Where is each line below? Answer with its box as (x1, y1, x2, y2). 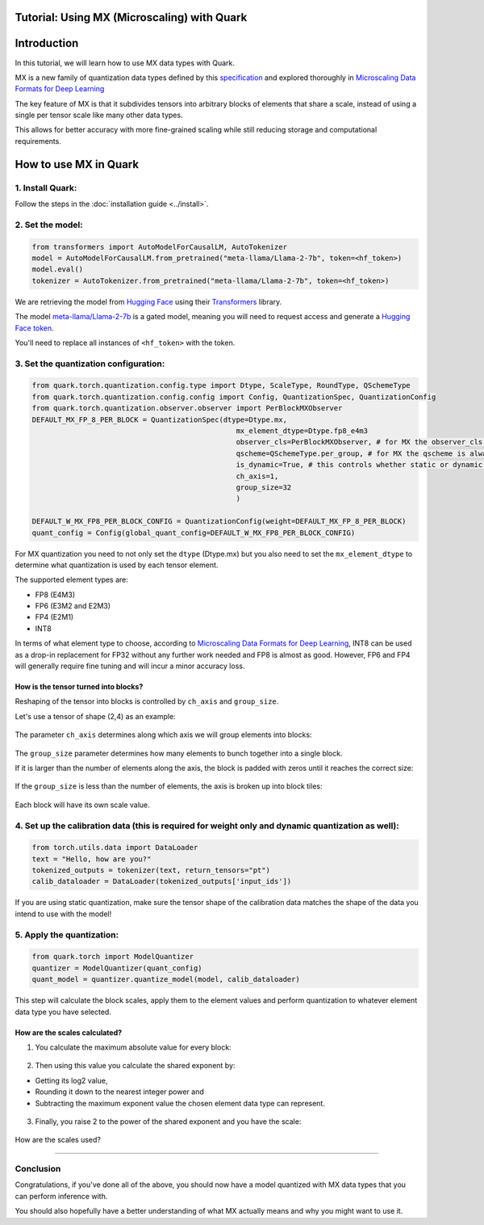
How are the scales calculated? (15, 1027, 123, 1038)
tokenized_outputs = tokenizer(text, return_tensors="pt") (31, 865, 270, 875)
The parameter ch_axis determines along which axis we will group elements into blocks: (15, 730, 312, 739)
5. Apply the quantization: (15, 929, 119, 941)
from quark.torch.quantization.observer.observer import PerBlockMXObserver (31, 404, 343, 413)
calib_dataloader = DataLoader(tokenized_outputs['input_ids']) (31, 877, 292, 886)
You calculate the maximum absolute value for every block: (35, 1042, 232, 1052)
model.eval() (31, 265, 84, 274)
